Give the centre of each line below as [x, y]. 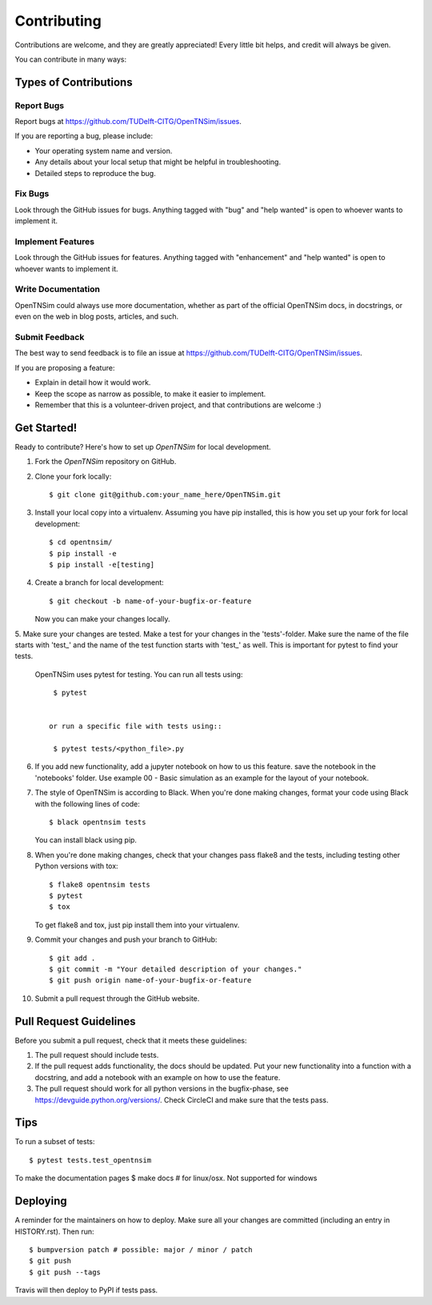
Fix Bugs [32, 194]
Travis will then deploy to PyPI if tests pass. [86, 1290]
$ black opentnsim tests [98, 823]
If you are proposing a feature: [65, 367]
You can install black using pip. [86, 840]
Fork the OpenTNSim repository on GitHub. [106, 462]
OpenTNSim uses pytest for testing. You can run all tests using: [139, 674]
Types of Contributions [74, 82]
